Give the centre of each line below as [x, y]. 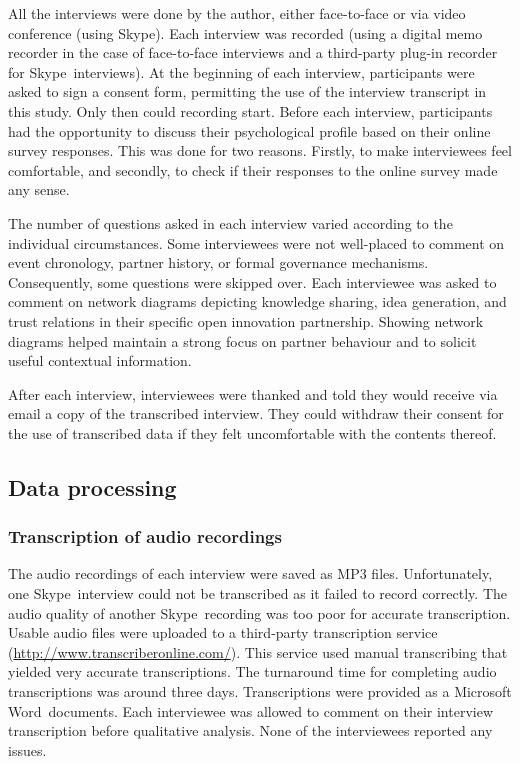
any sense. [39, 189]
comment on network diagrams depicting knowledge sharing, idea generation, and [257, 301]
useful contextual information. [100, 360]
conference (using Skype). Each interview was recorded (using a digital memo [245, 32]
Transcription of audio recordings [145, 536]
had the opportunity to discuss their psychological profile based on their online [249, 130]
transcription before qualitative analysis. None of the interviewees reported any [250, 730]
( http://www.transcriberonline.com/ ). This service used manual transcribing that [258, 651]
